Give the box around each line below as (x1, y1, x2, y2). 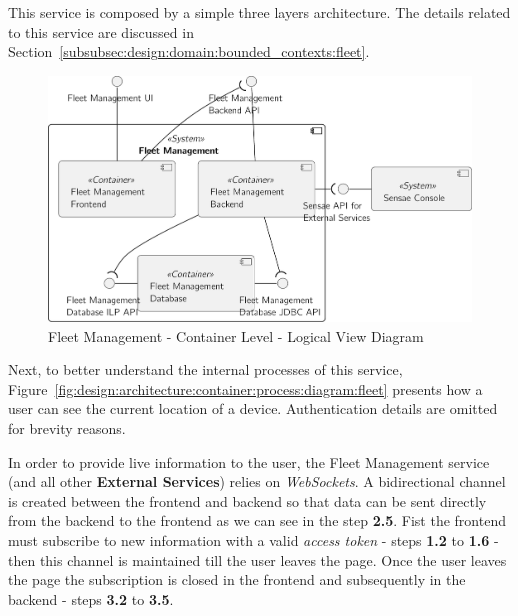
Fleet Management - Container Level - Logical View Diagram (48, 325, 424, 346)
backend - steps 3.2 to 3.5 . (8, 588, 174, 609)
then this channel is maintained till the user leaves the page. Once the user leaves (8, 549, 507, 570)
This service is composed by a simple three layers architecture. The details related (8, 2, 511, 22)
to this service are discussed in (8, 21, 194, 42)
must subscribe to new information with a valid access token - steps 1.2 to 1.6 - (8, 529, 499, 550)
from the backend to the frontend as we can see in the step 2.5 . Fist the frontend (8, 510, 506, 531)
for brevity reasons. (8, 417, 126, 438)
